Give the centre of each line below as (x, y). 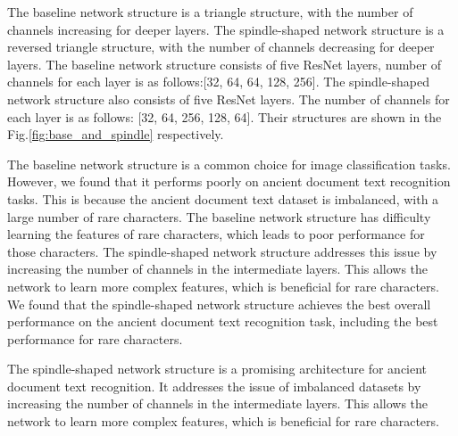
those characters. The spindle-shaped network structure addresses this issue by (222, 251)
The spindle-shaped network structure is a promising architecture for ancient (217, 369)
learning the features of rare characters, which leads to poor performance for (216, 234)
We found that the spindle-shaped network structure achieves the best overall (219, 304)
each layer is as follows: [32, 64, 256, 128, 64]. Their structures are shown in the (225, 116)
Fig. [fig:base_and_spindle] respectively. (116, 134)
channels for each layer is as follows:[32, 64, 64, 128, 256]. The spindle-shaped (219, 82)
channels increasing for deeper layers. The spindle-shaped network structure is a (226, 29)
